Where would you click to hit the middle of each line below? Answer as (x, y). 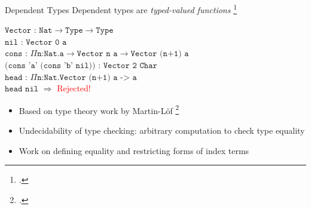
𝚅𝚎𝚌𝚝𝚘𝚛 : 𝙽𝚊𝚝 (29, 31)
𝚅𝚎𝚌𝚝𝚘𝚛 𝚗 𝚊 (97, 54)
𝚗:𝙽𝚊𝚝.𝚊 (51, 54)
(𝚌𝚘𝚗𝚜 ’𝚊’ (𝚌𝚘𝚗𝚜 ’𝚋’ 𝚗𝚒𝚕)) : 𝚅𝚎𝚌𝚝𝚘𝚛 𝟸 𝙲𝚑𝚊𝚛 (81, 66)
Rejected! (74, 88)
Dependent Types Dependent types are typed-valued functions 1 (121, 9)
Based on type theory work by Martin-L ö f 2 (99, 109)
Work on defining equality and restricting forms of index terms (134, 150)
